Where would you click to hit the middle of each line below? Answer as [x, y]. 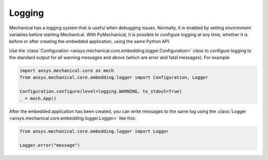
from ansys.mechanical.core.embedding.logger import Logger [94, 132]
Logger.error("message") [50, 145]
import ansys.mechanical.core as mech [67, 71]
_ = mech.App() [38, 98]
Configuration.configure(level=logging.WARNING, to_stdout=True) [101, 91]
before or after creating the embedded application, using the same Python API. [90, 42]
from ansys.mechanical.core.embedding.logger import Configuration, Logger [114, 78]
